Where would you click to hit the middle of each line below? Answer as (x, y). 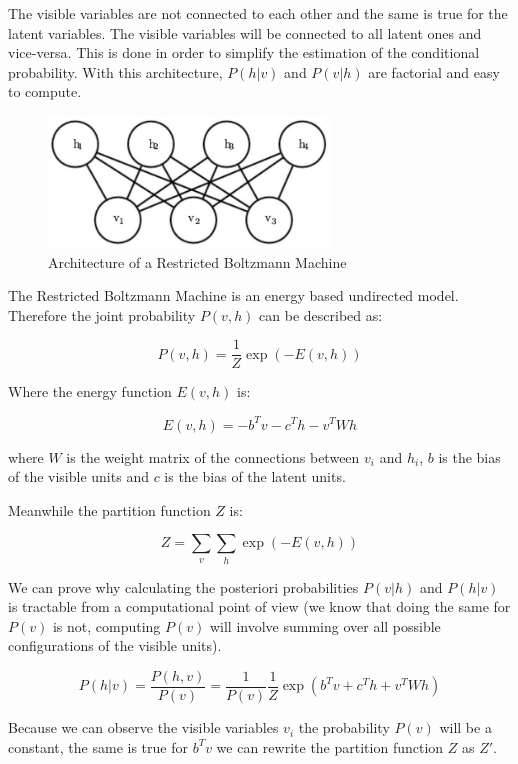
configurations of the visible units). (115, 645)
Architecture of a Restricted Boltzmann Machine (197, 261)
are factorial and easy (434, 71)
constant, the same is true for (98, 746)
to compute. (45, 91)
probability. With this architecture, (115, 71)
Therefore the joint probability (102, 314)
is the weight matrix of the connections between (213, 456)
